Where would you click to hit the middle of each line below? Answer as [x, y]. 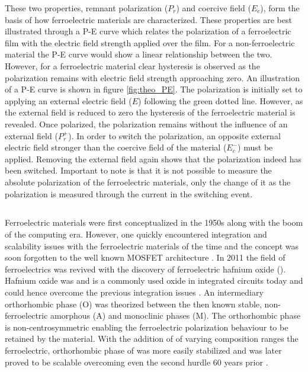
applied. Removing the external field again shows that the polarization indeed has [153, 158]
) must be [255, 147]
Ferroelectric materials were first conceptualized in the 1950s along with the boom [154, 222]
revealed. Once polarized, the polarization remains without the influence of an [146, 124]
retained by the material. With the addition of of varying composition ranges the [152, 339]
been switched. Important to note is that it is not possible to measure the [138, 170]
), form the [280, 8]
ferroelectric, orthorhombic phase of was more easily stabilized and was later [143, 350]
